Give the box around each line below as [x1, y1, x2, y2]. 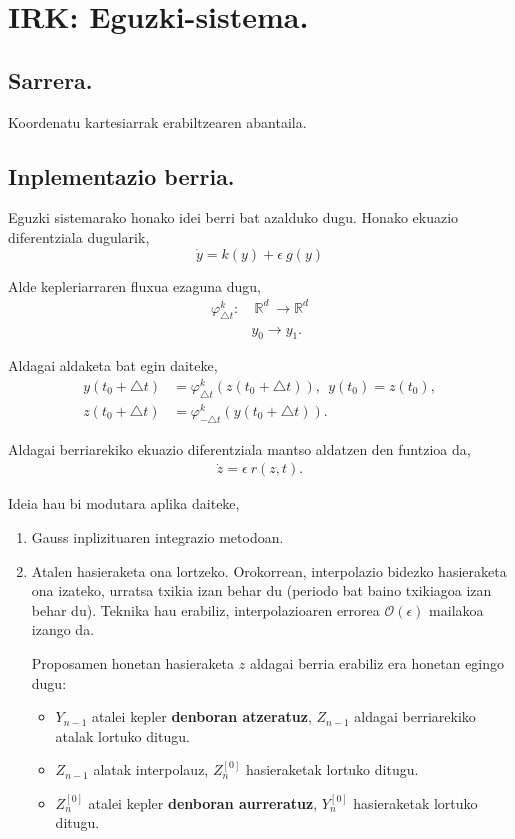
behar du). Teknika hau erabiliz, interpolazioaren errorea [31, 599, 380, 620]
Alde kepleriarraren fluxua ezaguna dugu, [8, 275, 261, 296]
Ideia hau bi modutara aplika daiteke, [8, 493, 240, 514]
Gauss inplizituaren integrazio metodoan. [31, 526, 284, 547]
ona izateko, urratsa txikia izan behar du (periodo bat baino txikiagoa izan [31, 580, 492, 601]
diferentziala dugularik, [8, 226, 150, 247]
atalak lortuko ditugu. [55, 725, 190, 746]
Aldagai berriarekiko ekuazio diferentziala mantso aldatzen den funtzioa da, [8, 438, 471, 459]
